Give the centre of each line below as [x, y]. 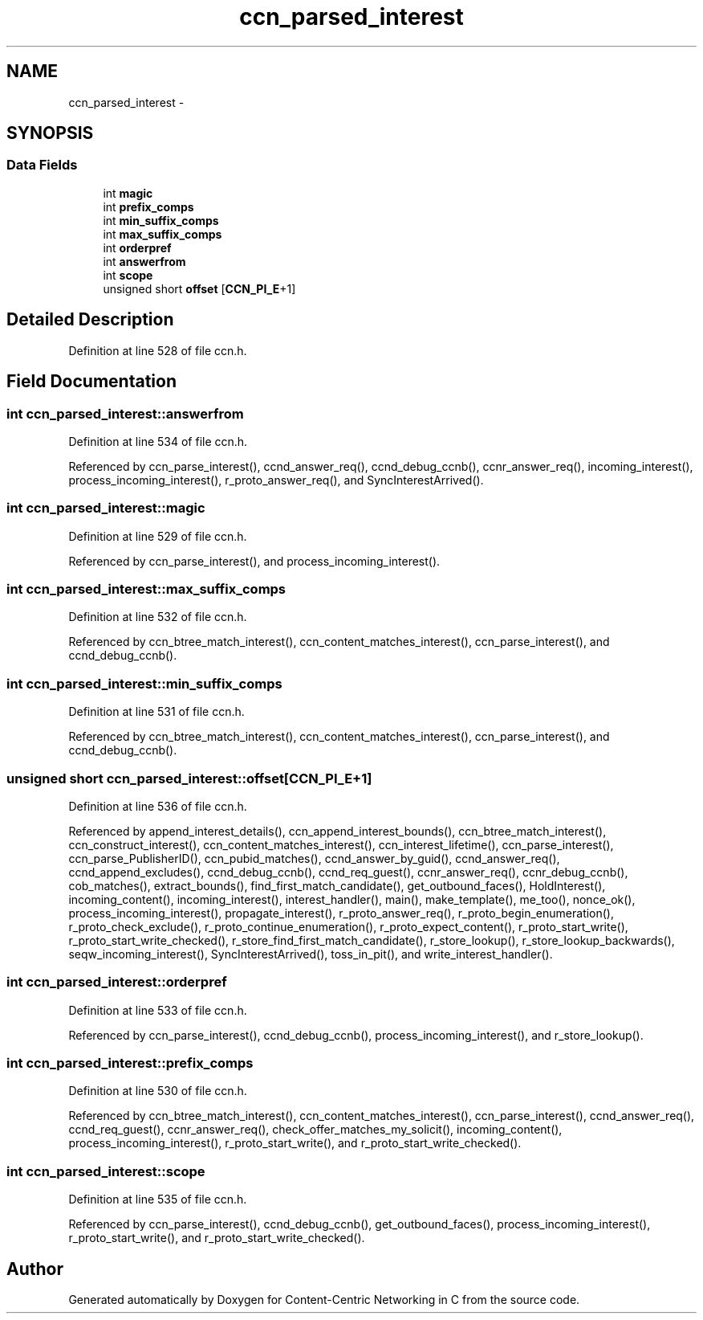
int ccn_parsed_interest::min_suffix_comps [144, 683]
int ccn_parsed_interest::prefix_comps [130, 1063]
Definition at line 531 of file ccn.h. [156, 712]
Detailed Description [90, 320]
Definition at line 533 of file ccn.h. [158, 1010]
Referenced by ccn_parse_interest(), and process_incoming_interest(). [254, 561]
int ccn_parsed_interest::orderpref [117, 982]
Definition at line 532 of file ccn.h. [158, 617]
